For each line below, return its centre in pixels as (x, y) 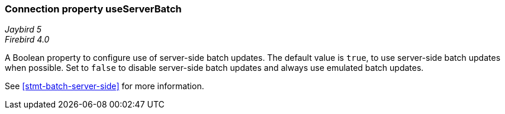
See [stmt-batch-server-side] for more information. (104, 86)
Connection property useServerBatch (93, 9)
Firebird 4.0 (27, 40)
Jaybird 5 (23, 30)
